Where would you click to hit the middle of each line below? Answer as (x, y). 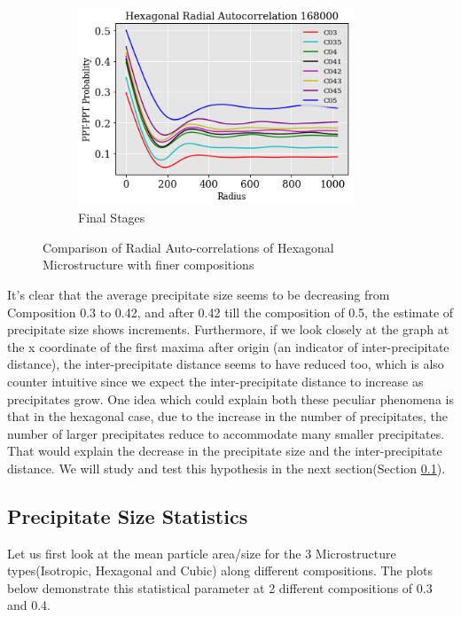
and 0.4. (29, 605)
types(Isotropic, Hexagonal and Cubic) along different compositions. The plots (220, 570)
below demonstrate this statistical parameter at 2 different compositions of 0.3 (220, 587)
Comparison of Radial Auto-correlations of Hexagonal (188, 247)
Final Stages (112, 218)
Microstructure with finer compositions (148, 265)
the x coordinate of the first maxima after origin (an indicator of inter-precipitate (228, 346)
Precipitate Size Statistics (128, 515)
